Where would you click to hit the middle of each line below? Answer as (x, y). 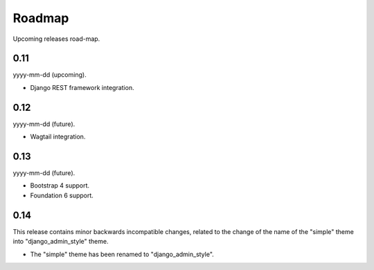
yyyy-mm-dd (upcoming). (50, 75)
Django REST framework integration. (82, 87)
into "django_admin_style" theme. (61, 242)
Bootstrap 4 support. (60, 186)
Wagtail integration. (58, 137)
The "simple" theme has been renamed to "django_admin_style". (122, 254)
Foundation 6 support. (62, 195)
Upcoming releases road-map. (56, 39)
